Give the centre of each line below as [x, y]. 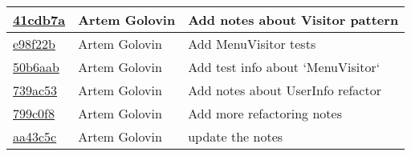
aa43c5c [35, 136]
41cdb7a [39, 20]
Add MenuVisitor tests [252, 44]
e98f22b [34, 44]
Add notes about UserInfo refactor [285, 90]
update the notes [236, 136]
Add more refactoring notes [265, 113]
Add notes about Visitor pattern [293, 20]
